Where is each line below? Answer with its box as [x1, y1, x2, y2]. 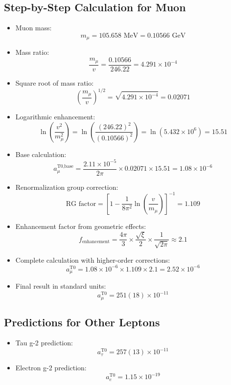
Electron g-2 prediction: [15, 362, 87, 373]
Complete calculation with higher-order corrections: [15, 254, 170, 265]
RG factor [66, 200, 96, 207]
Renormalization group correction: [15, 181, 118, 192]
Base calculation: [15, 149, 67, 159]
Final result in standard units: [15, 281, 106, 291]
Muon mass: [15, 23, 52, 33]
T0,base [57, 164, 73, 169]
